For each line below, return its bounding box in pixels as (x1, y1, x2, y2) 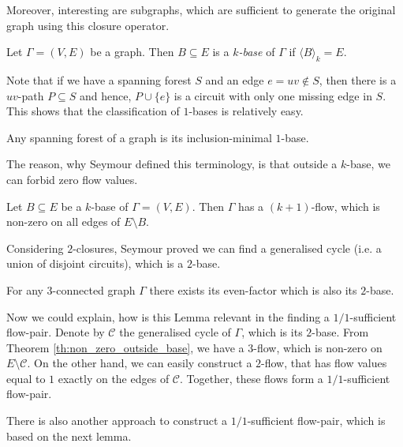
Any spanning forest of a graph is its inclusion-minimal (6, 129, 272, 145)
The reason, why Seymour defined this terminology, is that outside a (6, 156, 338, 172)
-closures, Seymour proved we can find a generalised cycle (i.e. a (73, 239, 382, 256)
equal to (6, 370, 46, 386)
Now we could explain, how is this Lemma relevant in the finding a (6, 308, 330, 325)
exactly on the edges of (58, 370, 170, 386)
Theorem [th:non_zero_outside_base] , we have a (6, 339, 244, 355)
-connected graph (52, 281, 136, 298)
